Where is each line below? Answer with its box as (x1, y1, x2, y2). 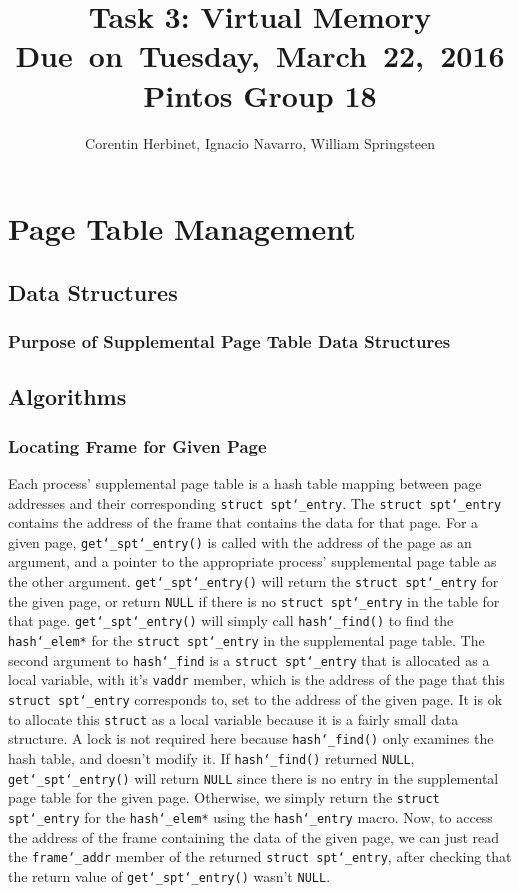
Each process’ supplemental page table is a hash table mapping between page (8, 472, 482, 493)
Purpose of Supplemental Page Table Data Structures (8, 328, 451, 353)
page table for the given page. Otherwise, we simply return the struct (8, 787, 440, 808)
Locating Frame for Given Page (8, 433, 267, 458)
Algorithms (8, 381, 127, 412)
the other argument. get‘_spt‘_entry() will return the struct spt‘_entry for (8, 571, 499, 591)
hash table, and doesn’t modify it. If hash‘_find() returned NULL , (8, 747, 415, 768)
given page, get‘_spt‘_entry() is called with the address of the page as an (8, 531, 472, 552)
